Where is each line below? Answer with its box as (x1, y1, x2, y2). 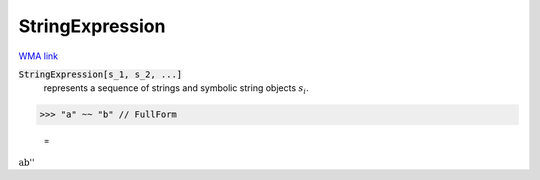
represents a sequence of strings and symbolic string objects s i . (43, 82, 309, 97)
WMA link (18, 50, 59, 62)
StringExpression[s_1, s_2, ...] (18, 68, 183, 80)
